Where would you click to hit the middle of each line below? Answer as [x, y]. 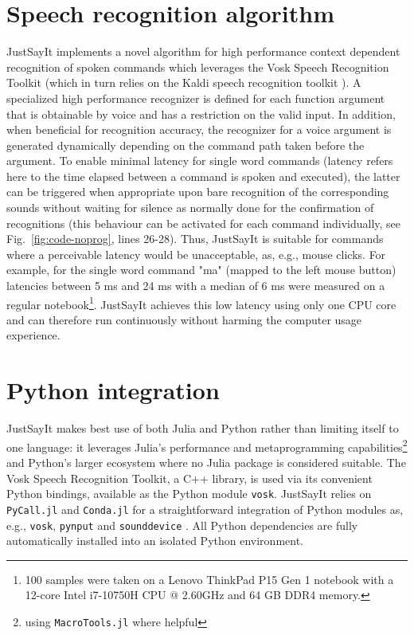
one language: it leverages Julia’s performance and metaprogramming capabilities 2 [207, 445]
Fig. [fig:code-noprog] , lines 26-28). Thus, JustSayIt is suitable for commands [195, 239]
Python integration [113, 390]
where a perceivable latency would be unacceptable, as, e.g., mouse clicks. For [196, 254]
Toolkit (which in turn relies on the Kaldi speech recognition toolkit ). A [184, 82]
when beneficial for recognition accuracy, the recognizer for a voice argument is [199, 129]
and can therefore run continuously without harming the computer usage [184, 319]
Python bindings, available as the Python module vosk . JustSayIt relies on [189, 494]
